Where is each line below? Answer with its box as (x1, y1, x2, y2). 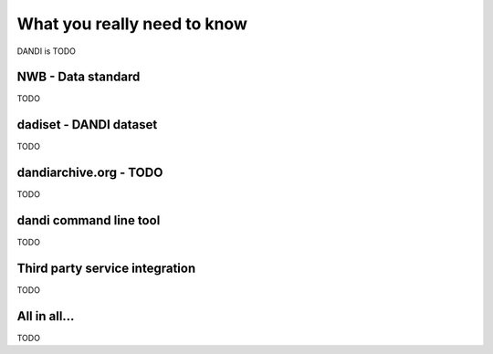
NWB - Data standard (16, 69, 141, 85)
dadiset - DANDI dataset (16, 117, 158, 132)
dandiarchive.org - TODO (16, 165, 163, 181)
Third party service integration (16, 260, 196, 276)
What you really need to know (16, 14, 248, 34)
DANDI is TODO (16, 46, 77, 57)
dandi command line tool (16, 213, 161, 228)
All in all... (16, 308, 75, 324)
